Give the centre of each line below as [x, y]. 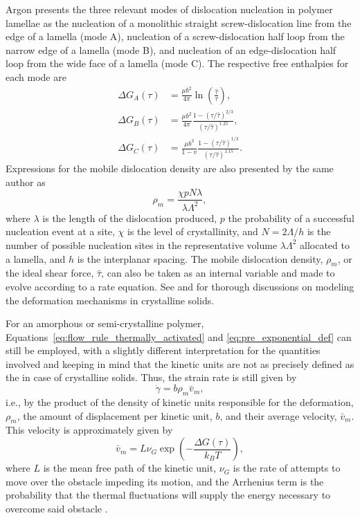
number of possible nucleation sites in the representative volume [142, 244]
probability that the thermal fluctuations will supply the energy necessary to [168, 495]
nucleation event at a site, [60, 231]
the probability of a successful [291, 218]
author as [26, 182]
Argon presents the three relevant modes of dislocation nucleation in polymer [169, 9]
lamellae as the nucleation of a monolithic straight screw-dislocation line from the [179, 22]
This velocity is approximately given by [89, 430]
